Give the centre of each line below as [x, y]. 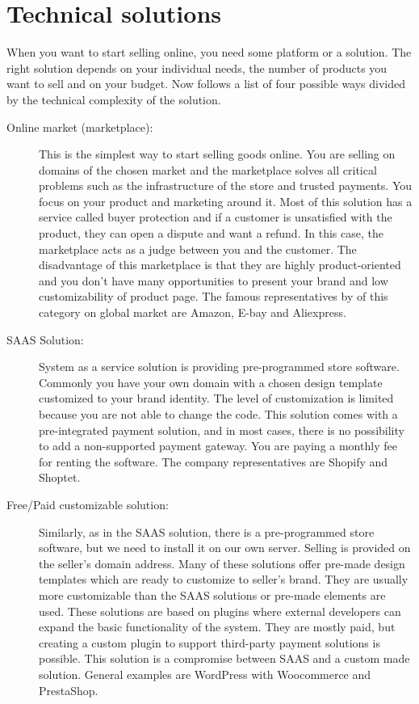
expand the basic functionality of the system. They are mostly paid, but [217, 627]
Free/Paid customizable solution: [88, 504]
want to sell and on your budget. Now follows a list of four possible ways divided [206, 84]
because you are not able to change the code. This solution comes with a [218, 414]
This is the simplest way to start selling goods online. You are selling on [217, 154]
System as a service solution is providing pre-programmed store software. [219, 367]
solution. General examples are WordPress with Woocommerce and [205, 674]
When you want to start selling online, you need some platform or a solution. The [209, 52]
